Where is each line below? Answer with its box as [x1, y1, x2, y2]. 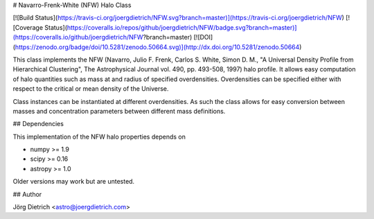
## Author [12, 190, 42, 198]
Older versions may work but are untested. [12, 177, 135, 186]
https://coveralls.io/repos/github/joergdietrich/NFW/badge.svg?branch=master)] [66, 23, 297, 31]
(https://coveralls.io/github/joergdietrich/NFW [12, 33, 143, 42]
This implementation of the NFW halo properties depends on [12, 132, 186, 141]
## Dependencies [12, 120, 64, 128]
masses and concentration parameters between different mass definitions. [12, 107, 226, 115]
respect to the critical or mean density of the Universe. [12, 85, 169, 93]
